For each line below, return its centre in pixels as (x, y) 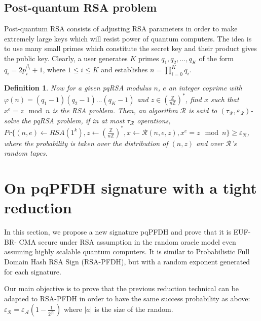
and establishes (124, 70)
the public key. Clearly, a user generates (66, 58)
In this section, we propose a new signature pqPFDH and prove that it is (118, 232)
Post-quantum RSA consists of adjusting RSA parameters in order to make (121, 29)
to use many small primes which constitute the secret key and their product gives (130, 48)
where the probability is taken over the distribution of (86, 143)
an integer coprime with (205, 87)
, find (194, 99)
